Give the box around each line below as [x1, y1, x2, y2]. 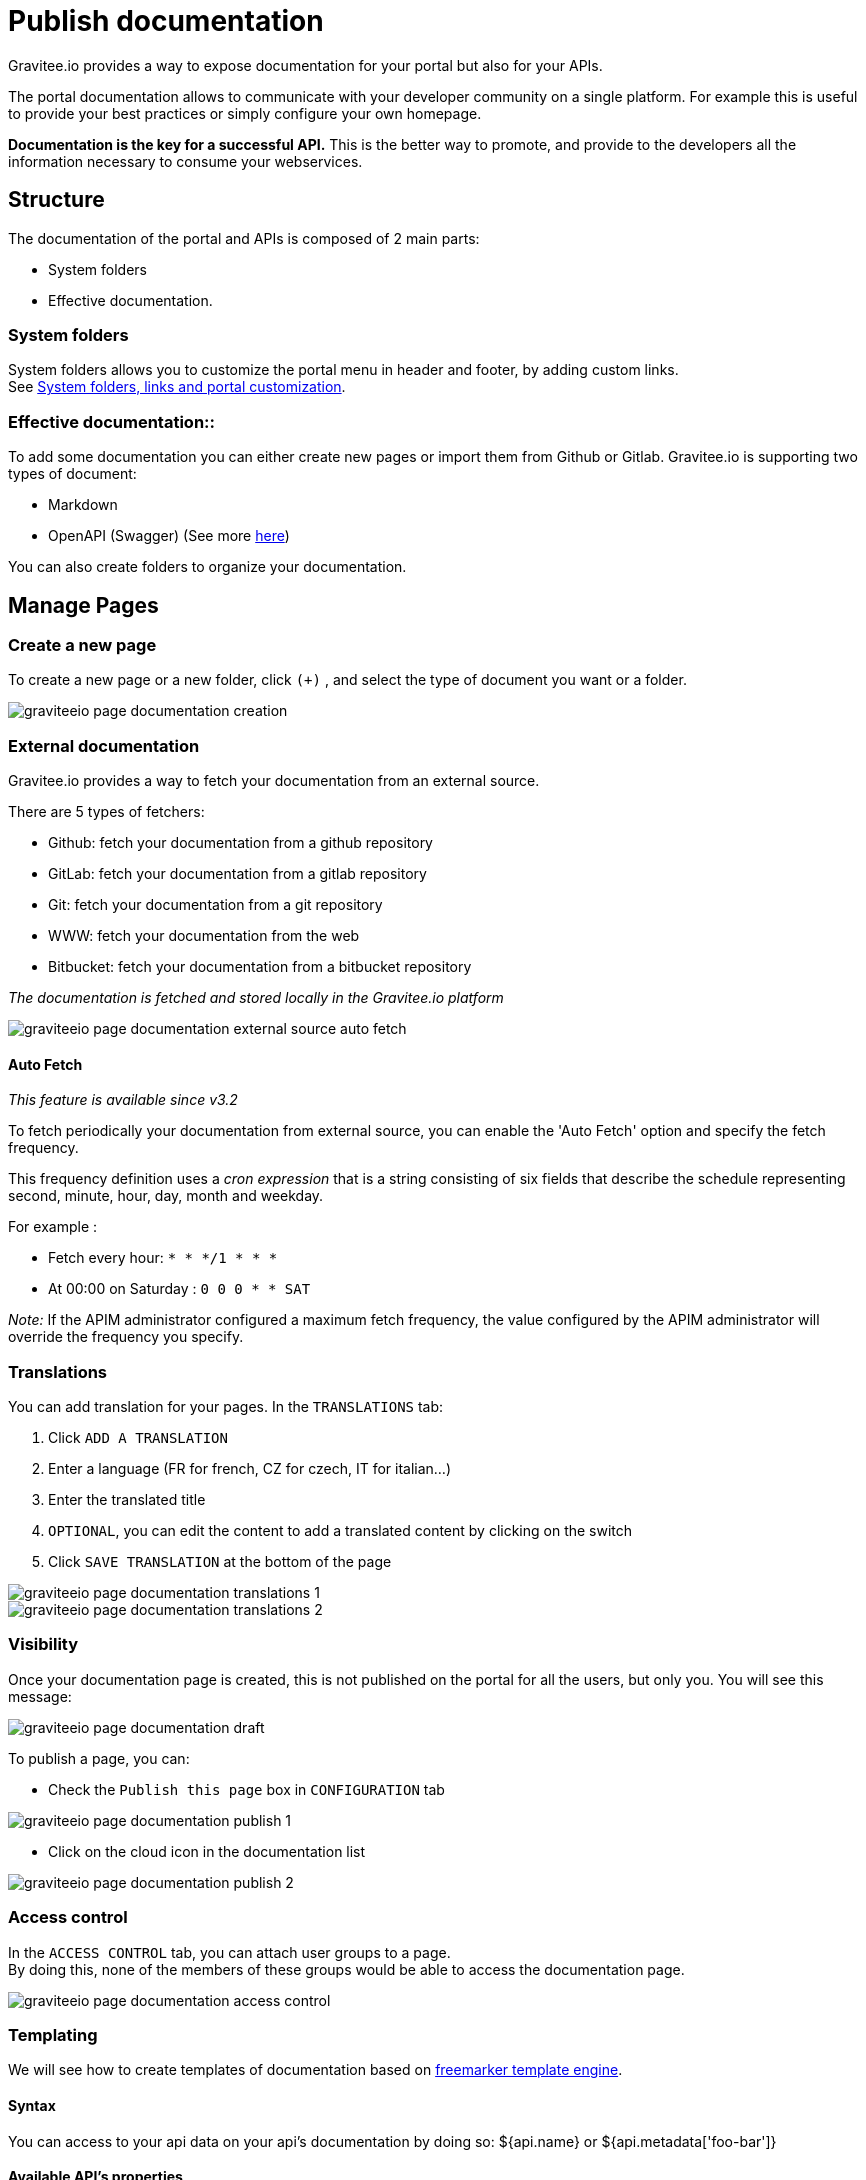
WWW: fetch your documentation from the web [48, 927, 360, 945]
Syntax [8, 2096, 56, 2114]
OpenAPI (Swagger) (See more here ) [48, 527, 290, 545]
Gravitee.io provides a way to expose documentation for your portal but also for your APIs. [8, 56, 603, 74]
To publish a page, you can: [8, 1749, 190, 1767]
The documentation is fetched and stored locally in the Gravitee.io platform [8, 989, 504, 1007]
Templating [8, 2024, 98, 2045]
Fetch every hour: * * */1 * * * [48, 1249, 278, 1267]
